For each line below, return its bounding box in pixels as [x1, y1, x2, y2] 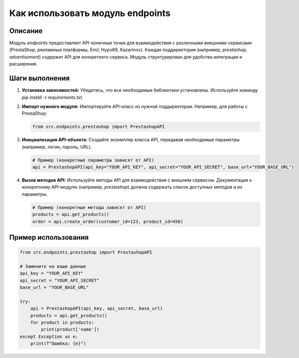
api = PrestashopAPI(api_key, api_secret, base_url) [30, 306, 163, 311]
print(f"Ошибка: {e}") [30, 341, 86, 346]
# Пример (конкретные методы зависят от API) [32, 205, 146, 210]
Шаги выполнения [9, 74, 70, 83]
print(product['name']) [41, 326, 100, 332]
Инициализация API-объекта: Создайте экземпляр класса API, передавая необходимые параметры [22, 137, 240, 143]
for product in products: [30, 320, 94, 325]
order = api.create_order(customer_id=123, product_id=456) [32, 219, 184, 224]
